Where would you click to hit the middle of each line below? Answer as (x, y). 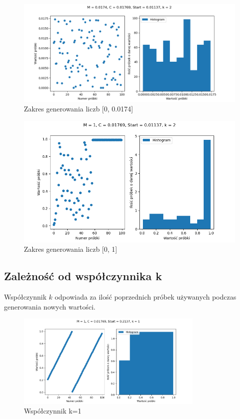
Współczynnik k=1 (53, 411)
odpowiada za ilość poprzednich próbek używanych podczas (145, 296)
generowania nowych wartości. (50, 306)
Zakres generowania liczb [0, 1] (71, 249)
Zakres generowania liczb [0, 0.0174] (79, 109)
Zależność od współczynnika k (83, 276)
